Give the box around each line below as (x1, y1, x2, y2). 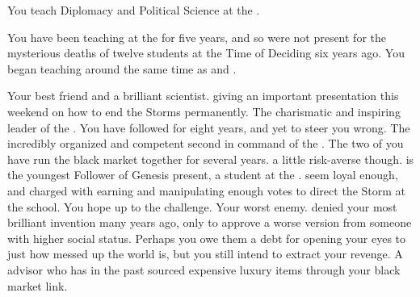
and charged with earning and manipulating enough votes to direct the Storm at (7, 182, 405, 199)
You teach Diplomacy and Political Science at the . (7, 2, 260, 18)
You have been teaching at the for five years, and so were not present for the (7, 28, 386, 45)
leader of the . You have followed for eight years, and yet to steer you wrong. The (7, 119, 410, 136)
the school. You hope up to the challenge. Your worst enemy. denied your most (7, 198, 397, 215)
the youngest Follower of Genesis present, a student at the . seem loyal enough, (7, 166, 398, 183)
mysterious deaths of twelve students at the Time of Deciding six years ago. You (7, 44, 405, 61)
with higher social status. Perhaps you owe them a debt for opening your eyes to (7, 229, 406, 246)
